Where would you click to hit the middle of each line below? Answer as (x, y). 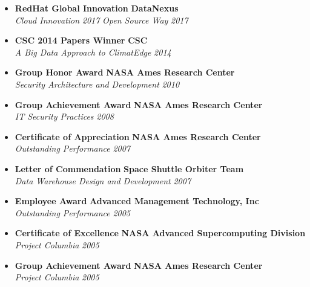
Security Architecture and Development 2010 (97, 84)
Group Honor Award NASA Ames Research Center (125, 72)
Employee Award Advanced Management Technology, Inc (137, 201)
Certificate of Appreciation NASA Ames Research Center (138, 136)
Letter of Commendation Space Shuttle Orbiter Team (129, 168)
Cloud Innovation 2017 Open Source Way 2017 (101, 20)
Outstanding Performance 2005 (73, 212)
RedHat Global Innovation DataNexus (97, 8)
